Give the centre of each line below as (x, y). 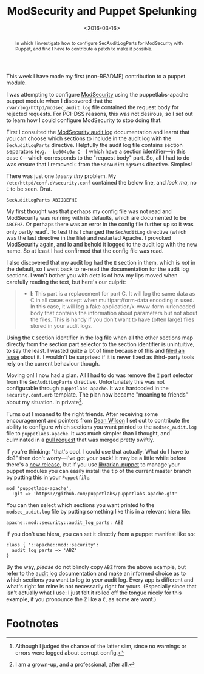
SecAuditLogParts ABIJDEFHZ (42, 200)
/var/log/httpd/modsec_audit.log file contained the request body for (93, 107)
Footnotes (32, 624)
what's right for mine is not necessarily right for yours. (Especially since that (101, 587)
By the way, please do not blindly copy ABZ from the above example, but (96, 567)
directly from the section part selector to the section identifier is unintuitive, (100, 344)
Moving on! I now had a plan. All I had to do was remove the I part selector (100, 375)
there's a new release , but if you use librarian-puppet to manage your (93, 465)
